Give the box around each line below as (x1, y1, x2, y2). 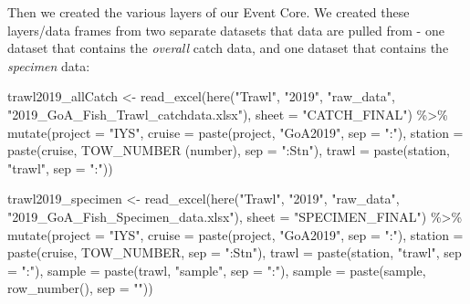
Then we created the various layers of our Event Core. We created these (7, 3, 410, 21)
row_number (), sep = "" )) (7, 278, 153, 298)
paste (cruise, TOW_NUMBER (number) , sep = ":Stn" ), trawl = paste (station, (7, 141, 450, 160)
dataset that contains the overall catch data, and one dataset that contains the (7, 38, 449, 58)
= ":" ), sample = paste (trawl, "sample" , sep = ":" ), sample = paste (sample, (7, 260, 426, 279)
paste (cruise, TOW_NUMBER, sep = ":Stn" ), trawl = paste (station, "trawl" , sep (7, 243, 462, 262)
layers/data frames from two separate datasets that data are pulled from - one (7, 20, 444, 39)
